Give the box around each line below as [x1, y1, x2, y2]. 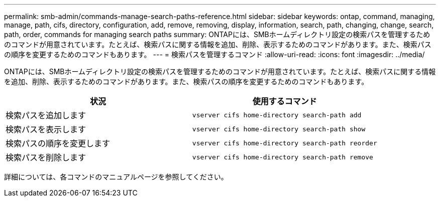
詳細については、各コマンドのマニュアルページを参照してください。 [4, 172, 228, 181]
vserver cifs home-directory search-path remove [192, 153, 373, 161]
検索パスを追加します [6, 110, 86, 120]
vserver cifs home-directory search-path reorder [192, 139, 377, 147]
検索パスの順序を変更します [6, 138, 111, 148]
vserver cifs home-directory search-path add [192, 111, 362, 119]
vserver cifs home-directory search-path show [192, 125, 366, 133]
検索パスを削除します [6, 152, 86, 162]
